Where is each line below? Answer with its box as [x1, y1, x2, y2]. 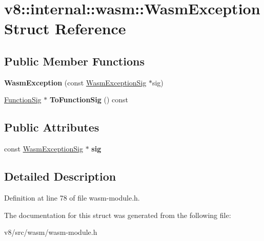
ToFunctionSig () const [49, 94, 129, 105]
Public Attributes [4, 119, 99, 135]
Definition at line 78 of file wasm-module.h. [4, 192, 140, 203]
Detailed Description [4, 168, 116, 184]
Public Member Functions [4, 53, 145, 69]
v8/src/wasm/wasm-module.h [4, 227, 97, 237]
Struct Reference [4, 18, 126, 39]
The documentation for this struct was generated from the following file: [4, 209, 231, 220]
